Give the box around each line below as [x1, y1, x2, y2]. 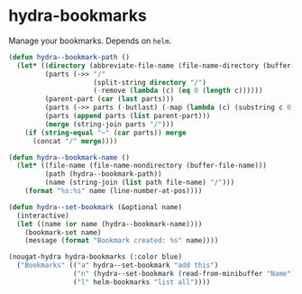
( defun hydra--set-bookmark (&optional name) [8, 202, 182, 212]
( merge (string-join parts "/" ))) [44, 119, 175, 129]
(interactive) [16, 211, 69, 220]
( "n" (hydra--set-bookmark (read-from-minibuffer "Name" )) [72, 270, 299, 279]
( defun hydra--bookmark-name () [8, 152, 130, 162]
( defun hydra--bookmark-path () [8, 52, 130, 61]
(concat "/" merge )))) [32, 136, 118, 145]
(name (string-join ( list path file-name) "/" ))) [44, 178, 235, 188]
